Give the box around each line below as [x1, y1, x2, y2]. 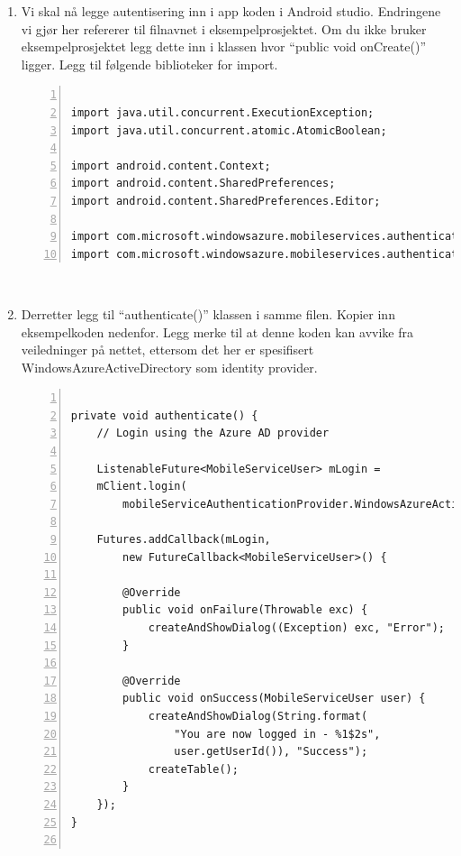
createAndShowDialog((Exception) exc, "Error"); [148, 621, 446, 634]
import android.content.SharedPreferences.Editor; [70, 194, 381, 207]
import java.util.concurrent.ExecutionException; [70, 106, 375, 119]
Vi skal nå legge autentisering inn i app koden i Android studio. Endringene [21, 2, 441, 20]
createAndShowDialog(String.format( [148, 709, 368, 723]
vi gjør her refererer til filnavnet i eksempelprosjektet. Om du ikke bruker [21, 19, 427, 38]
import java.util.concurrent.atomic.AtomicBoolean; [70, 124, 387, 137]
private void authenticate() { [70, 409, 258, 422]
